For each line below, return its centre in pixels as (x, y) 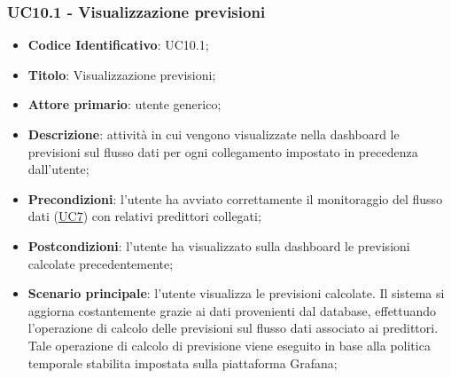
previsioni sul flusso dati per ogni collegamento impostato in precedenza (223, 151)
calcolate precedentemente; (101, 263)
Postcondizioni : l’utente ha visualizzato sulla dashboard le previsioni (219, 245)
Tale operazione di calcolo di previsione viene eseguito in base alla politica (229, 345)
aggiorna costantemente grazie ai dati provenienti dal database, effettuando (232, 310)
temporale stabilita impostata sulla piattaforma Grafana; (183, 362)
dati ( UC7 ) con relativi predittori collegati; (144, 216)
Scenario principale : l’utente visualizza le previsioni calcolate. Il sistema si (236, 293)
